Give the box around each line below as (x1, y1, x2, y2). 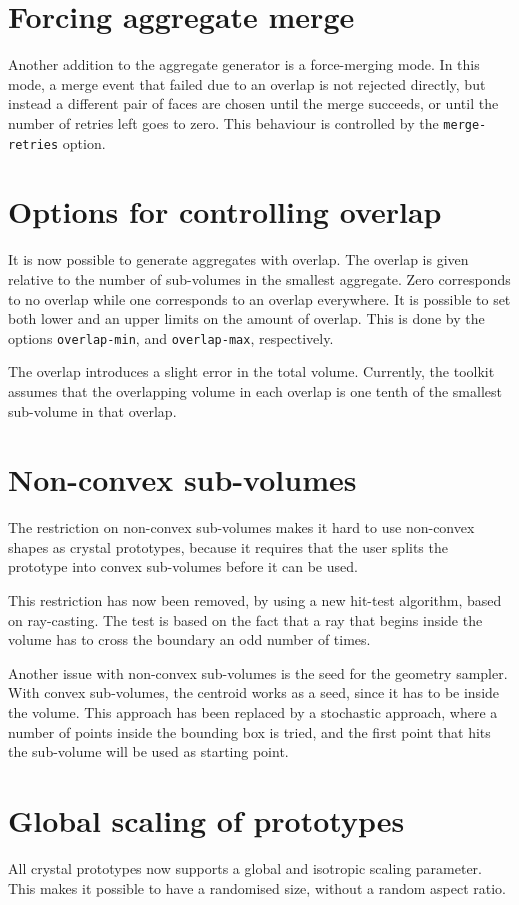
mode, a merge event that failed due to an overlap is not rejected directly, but (8, 73, 486, 94)
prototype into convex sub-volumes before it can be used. (8, 556, 358, 577)
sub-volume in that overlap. (8, 400, 177, 421)
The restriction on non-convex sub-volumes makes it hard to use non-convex (8, 517, 475, 538)
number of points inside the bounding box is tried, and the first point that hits (8, 721, 491, 742)
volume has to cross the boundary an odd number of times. (8, 629, 371, 650)
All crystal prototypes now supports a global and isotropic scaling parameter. (8, 857, 482, 878)
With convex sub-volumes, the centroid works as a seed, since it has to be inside (8, 682, 500, 703)
